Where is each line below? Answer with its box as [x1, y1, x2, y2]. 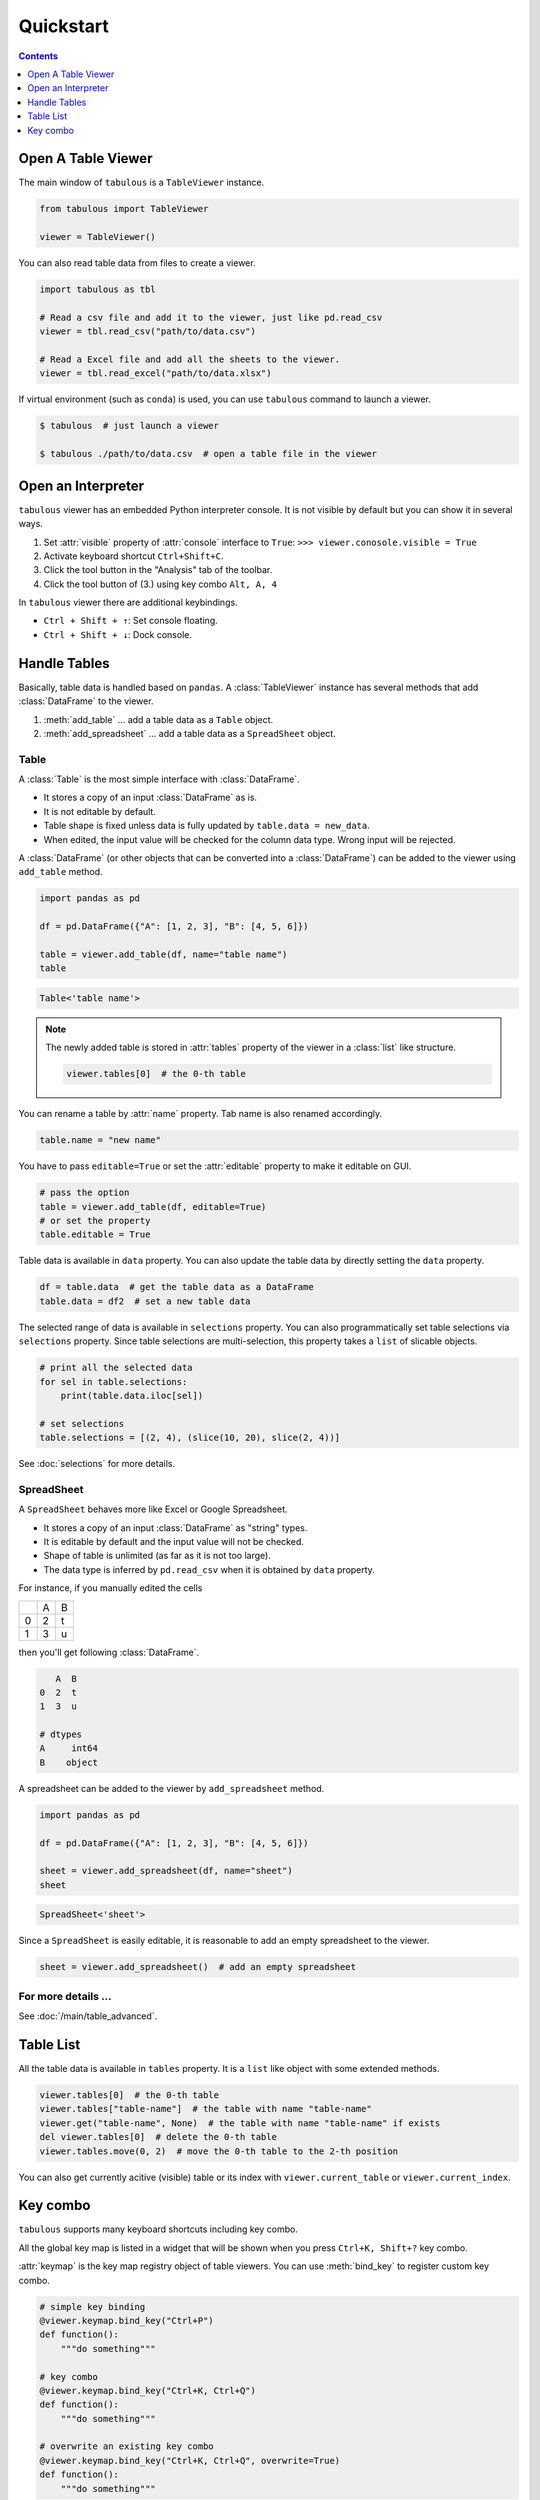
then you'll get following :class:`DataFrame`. [18, 1646, 200, 1658]
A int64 [39, 1743, 99, 1754]
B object [39, 1756, 99, 1768]
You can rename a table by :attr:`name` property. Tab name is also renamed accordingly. [18, 1108, 383, 1120]
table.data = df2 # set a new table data [39, 1295, 251, 1307]
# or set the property [39, 1215, 151, 1227]
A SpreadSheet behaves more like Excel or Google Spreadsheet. [18, 1503, 289, 1515]
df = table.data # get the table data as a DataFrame [39, 1281, 314, 1293]
